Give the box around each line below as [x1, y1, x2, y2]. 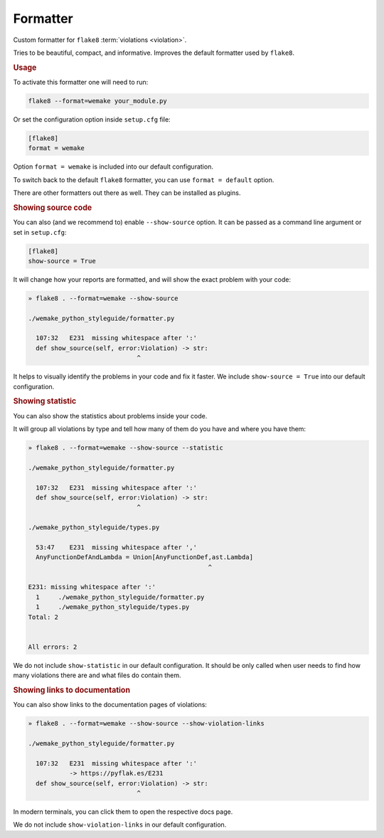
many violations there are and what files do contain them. [13, 671, 181, 679]
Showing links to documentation [13, 685, 131, 695]
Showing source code [13, 203, 92, 213]
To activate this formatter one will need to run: [13, 78, 149, 86]
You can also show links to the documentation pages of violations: [13, 701, 208, 709]
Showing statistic [13, 396, 77, 406]
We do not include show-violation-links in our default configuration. [13, 820, 227, 829]
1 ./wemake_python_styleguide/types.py [36, 603, 190, 611]
